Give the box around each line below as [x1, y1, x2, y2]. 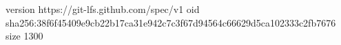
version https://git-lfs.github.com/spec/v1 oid [6, 2, 200, 16]
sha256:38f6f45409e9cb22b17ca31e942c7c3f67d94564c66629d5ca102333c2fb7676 [6, 15, 336, 29]
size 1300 [6, 29, 43, 43]
